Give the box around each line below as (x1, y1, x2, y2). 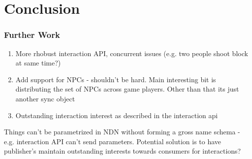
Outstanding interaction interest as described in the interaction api (15, 110, 218, 120)
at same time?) (15, 58, 61, 68)
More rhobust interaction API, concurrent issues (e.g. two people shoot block (15, 48, 248, 58)
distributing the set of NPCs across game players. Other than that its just (15, 84, 239, 94)
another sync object (15, 93, 75, 103)
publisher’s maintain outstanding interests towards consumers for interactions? (4, 146, 241, 156)
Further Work (4, 29, 60, 41)
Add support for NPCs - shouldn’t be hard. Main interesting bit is (15, 74, 216, 84)
